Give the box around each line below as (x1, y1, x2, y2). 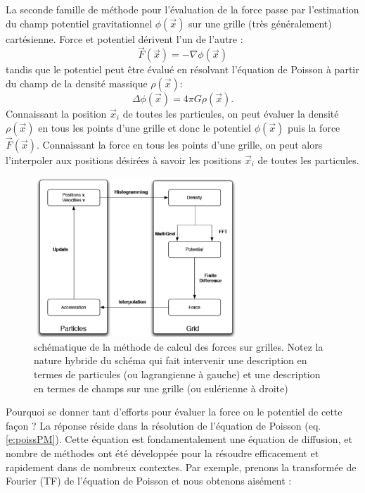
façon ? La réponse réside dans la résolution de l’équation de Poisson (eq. (6, 418, 321, 432)
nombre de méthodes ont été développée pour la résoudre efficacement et (6, 445, 319, 460)
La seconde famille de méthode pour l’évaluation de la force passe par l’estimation (6, 2, 359, 16)
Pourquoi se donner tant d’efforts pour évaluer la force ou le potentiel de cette (6, 404, 342, 419)
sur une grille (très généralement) (188, 15, 332, 30)
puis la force (287, 120, 340, 135)
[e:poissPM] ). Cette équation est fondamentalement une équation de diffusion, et (6, 432, 352, 447)
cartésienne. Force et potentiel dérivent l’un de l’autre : (6, 31, 243, 46)
